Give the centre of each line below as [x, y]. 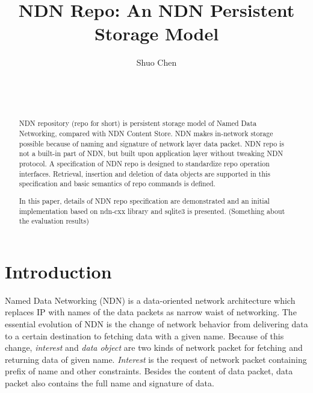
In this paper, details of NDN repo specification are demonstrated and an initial [144, 200]
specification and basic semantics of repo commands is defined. [117, 184]
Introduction [58, 271]
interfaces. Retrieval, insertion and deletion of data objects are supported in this [144, 173]
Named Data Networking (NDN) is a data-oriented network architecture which [150, 300]
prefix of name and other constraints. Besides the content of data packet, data [149, 371]
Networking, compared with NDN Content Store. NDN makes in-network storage [146, 134]
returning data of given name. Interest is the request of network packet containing [156, 359]
